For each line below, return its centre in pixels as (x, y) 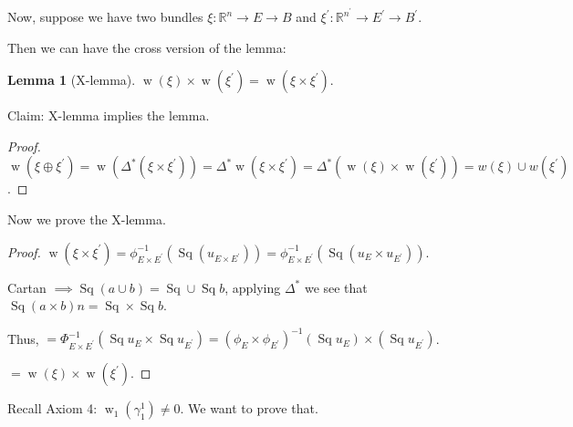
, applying (253, 287)
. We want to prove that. (249, 408)
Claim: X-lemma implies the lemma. (109, 115)
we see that (336, 287)
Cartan (27, 287)
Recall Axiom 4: (52, 408)
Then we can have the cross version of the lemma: (147, 47)
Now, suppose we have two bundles (105, 17)
